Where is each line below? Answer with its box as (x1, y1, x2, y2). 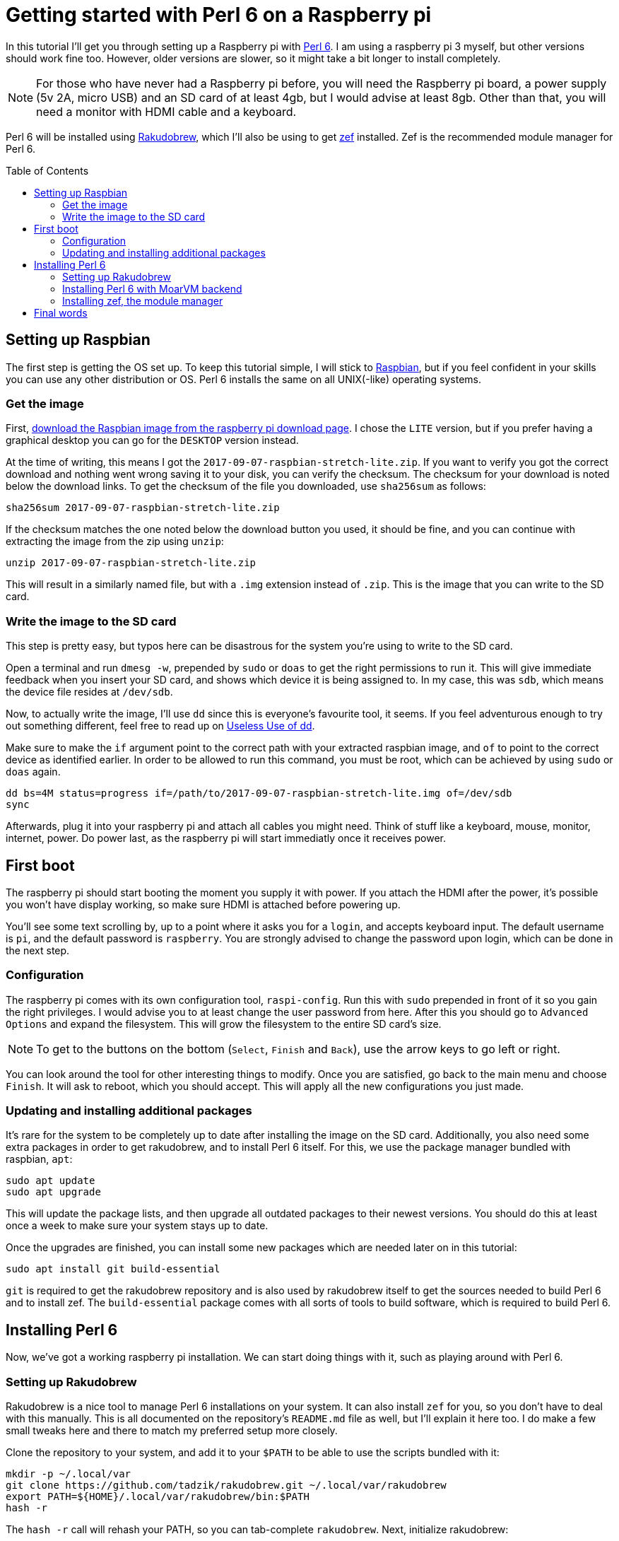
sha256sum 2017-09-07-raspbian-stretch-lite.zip (6, 502, 280, 514)
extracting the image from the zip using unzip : (6, 535, 224, 548)
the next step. (6, 944, 70, 956)
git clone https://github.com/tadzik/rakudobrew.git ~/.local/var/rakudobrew (6, 1480, 447, 1492)
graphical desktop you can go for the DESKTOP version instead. (6, 434, 299, 447)
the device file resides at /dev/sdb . (6, 686, 173, 698)
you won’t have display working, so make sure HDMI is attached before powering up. (6, 898, 401, 910)
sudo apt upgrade (6, 1186, 101, 1198)
